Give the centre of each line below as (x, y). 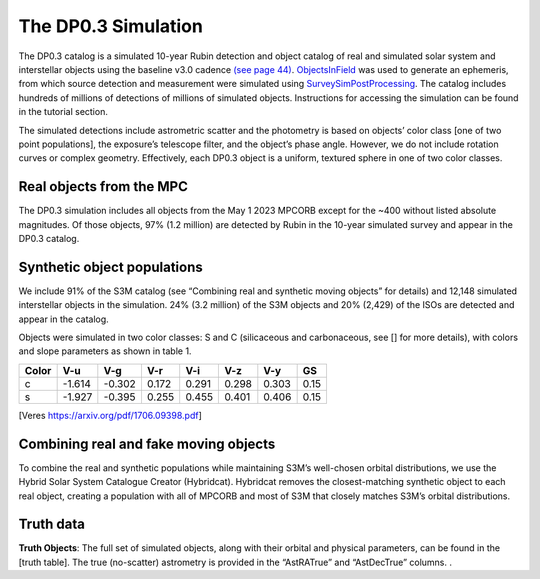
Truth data (51, 524)
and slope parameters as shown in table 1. (105, 351)
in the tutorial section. (63, 112)
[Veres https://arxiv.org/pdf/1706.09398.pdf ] (110, 415)
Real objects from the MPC (103, 186)
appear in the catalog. (63, 319)
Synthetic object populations (111, 266)
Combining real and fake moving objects (147, 443)
